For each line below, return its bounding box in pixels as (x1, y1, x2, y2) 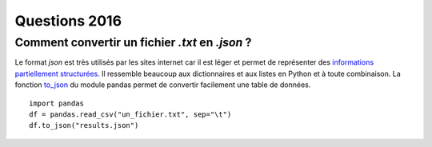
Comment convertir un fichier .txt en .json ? (14, 35, 252, 50)
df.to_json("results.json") (29, 121, 139, 130)
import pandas (29, 98, 84, 108)
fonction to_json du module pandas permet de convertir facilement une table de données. (14, 80, 311, 89)
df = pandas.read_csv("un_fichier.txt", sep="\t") (29, 109, 232, 119)
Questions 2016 (14, 12, 122, 30)
